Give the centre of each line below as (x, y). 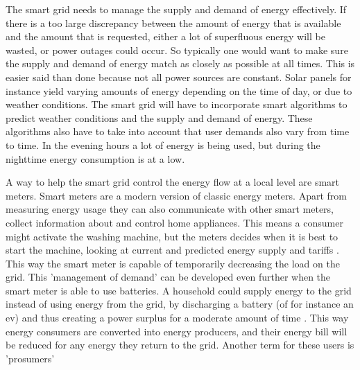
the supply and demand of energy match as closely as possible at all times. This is (180, 63)
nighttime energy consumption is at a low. (95, 158)
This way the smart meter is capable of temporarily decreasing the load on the (173, 263)
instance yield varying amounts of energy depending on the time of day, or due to (179, 90)
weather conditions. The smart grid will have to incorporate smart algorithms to (177, 104)
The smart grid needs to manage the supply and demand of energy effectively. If (176, 9)
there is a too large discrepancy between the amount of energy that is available (173, 23)
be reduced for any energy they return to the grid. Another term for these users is (180, 345)
